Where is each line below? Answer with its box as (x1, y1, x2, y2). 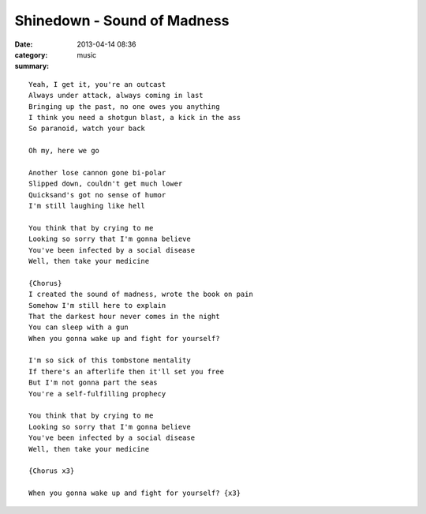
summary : (14, 62, 50, 71)
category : (14, 50, 48, 59)
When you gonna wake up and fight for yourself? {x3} (28, 489, 241, 497)
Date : (14, 39, 33, 49)
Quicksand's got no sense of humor (28, 190, 166, 199)
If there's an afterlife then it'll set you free (28, 367, 225, 376)
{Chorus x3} (28, 467, 75, 475)
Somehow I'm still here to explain (28, 301, 166, 310)
